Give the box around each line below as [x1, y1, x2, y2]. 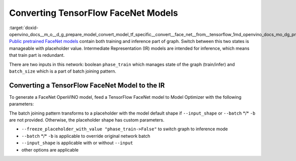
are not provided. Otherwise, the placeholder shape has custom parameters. [9, 117, 165, 123]
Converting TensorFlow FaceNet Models [9, 7, 179, 18]
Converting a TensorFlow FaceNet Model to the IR [9, 81, 165, 89]
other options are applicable [21, 147, 79, 153]
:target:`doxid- [9, 25, 39, 31]
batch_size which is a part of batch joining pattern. [9, 68, 116, 74]
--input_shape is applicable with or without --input [21, 140, 133, 146]
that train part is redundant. [9, 52, 65, 58]
